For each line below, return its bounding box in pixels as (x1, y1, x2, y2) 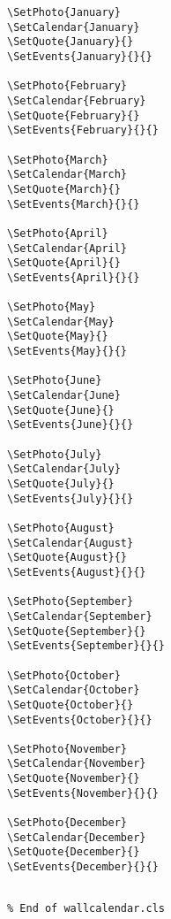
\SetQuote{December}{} (7, 846, 140, 859)
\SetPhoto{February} (7, 80, 128, 93)
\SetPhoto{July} (7, 448, 102, 461)
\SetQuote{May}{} (7, 330, 108, 343)
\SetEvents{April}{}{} (7, 271, 140, 284)
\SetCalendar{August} (7, 536, 134, 549)
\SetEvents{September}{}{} (7, 639, 165, 653)
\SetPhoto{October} (7, 669, 121, 682)
